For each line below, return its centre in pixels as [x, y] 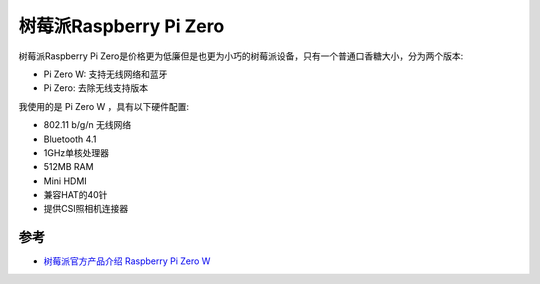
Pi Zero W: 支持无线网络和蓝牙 [105, 74]
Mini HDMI [65, 181]
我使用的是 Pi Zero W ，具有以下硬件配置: [104, 106]
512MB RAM [68, 167]
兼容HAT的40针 [75, 195]
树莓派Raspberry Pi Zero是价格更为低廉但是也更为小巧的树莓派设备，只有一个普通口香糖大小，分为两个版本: [241, 56]
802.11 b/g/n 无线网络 [87, 125]
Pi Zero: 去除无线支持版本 [96, 88]
